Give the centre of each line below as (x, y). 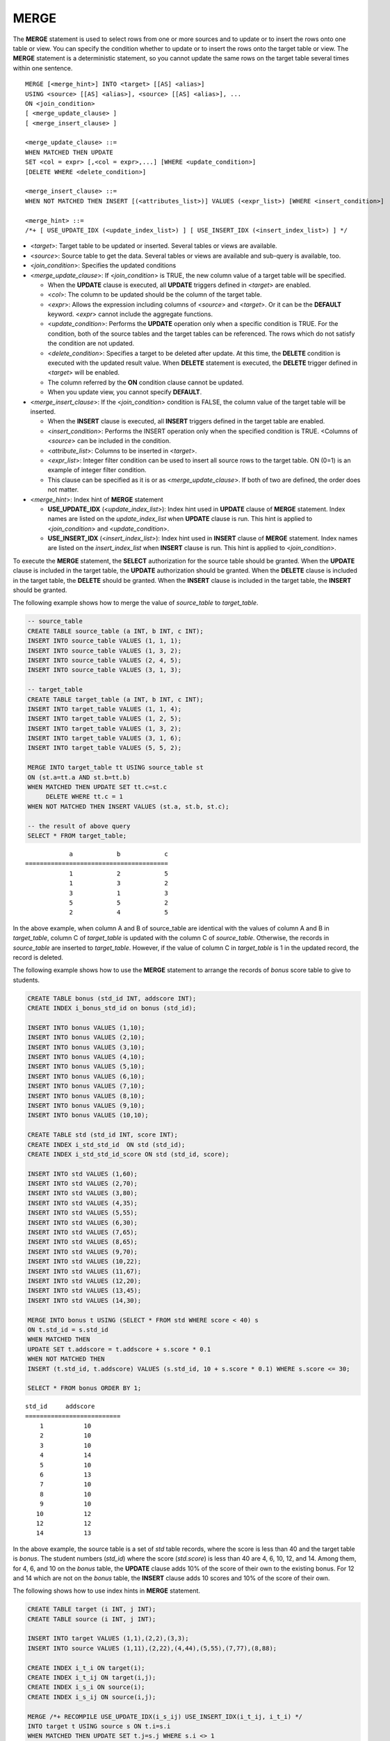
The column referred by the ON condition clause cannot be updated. (146, 382)
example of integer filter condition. (97, 470)
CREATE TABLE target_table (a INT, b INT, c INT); (116, 699)
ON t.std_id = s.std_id (68, 1329)
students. (26, 980)
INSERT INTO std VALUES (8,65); (83, 1242)
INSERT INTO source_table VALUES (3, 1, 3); (105, 670)
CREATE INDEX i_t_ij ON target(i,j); (92, 1678)
